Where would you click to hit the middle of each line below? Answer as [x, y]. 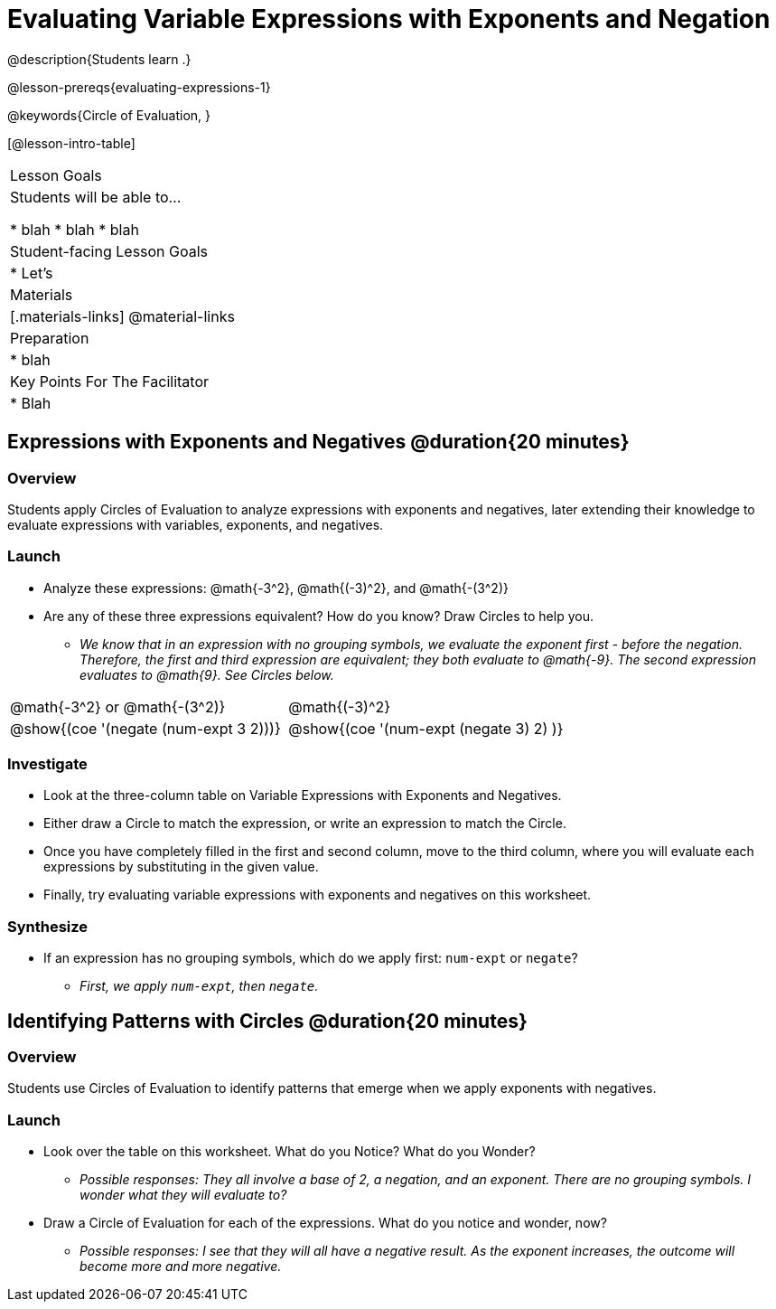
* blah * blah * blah [75, 229]
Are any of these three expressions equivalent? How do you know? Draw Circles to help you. [318, 616]
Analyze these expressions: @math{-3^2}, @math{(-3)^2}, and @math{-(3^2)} [276, 588]
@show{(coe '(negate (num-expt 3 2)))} [145, 728]
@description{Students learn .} [99, 59]
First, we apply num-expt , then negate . [199, 986]
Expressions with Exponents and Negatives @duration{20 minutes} [318, 442]
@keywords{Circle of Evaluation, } [109, 115]
